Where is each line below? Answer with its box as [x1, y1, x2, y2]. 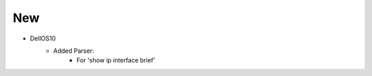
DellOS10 [30, 34, 56, 42]
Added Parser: [53, 47, 94, 55]
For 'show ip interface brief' [76, 56, 156, 64]
